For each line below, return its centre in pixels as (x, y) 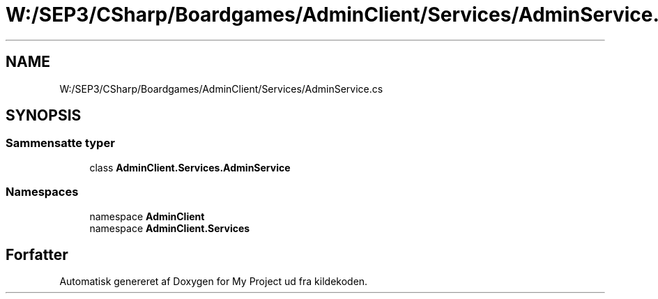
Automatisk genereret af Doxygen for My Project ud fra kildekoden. (214, 282)
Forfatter (37, 254)
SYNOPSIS (44, 116)
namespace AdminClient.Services (170, 228)
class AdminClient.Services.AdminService (190, 167)
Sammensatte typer (60, 143)
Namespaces (42, 192)
